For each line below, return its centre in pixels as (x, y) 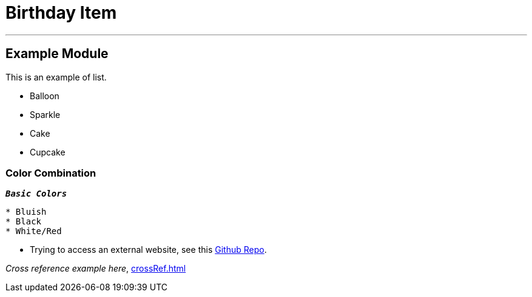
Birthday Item (61, 13)
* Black (24, 222)
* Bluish (26, 212)
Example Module (57, 54)
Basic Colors (36, 194)
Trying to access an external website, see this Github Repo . (148, 250)
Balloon (45, 96)
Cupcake (48, 152)
